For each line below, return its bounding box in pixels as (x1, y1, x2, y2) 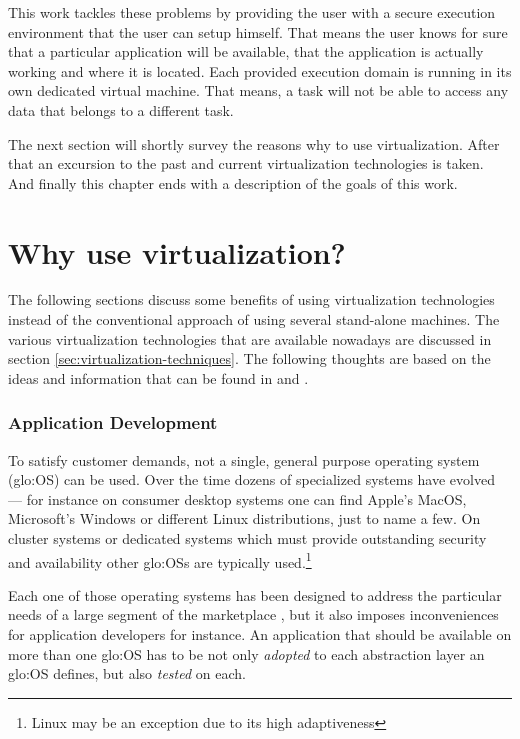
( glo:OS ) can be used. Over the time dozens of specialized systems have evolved (8, 469, 495, 490)
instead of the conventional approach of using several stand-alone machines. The (8, 309, 500, 330)
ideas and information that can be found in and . (8, 367, 309, 388)
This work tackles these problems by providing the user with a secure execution (8, 2, 496, 22)
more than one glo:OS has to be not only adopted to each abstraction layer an (8, 643, 485, 664)
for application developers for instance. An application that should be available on (8, 624, 512, 645)
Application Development (8, 410, 218, 435)
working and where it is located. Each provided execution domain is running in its (8, 60, 512, 81)
